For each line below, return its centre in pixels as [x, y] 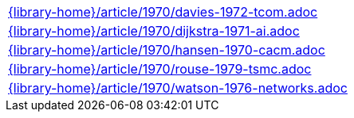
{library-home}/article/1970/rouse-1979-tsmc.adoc [160, 69]
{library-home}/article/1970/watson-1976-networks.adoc [178, 88]
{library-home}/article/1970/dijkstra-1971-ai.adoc [154, 31]
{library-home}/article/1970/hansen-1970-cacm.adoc [167, 50]
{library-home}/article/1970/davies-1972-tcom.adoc [163, 12]
